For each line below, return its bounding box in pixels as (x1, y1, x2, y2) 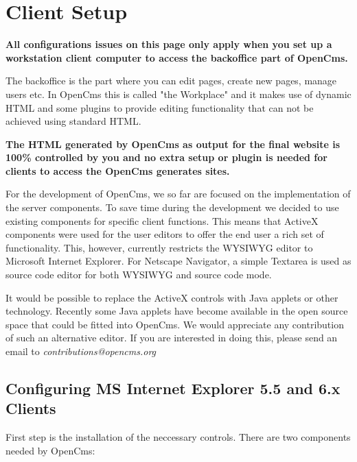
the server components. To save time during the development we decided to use (5, 200, 339, 215)
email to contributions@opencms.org (5, 344, 157, 358)
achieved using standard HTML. (5, 114, 141, 128)
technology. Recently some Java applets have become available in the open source (5, 304, 348, 318)
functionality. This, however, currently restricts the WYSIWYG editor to (5, 240, 313, 254)
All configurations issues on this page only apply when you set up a (5, 37, 332, 51)
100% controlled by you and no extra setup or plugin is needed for (5, 150, 327, 165)
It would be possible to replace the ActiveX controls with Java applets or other (5, 290, 338, 304)
